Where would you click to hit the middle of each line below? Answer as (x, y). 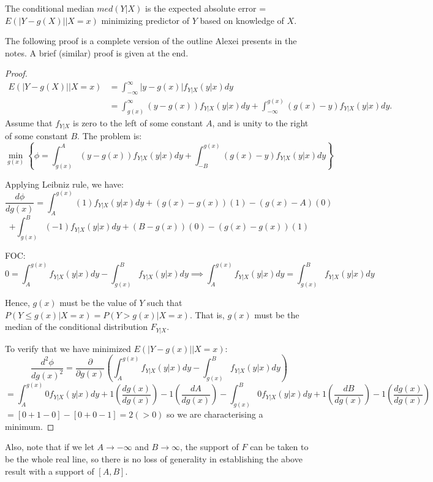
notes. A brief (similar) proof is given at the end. (97, 52)
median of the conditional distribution (77, 327)
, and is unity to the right (260, 122)
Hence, (17, 302)
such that (165, 302)
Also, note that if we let (50, 447)
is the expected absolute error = (206, 8)
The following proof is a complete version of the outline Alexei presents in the (151, 41)
